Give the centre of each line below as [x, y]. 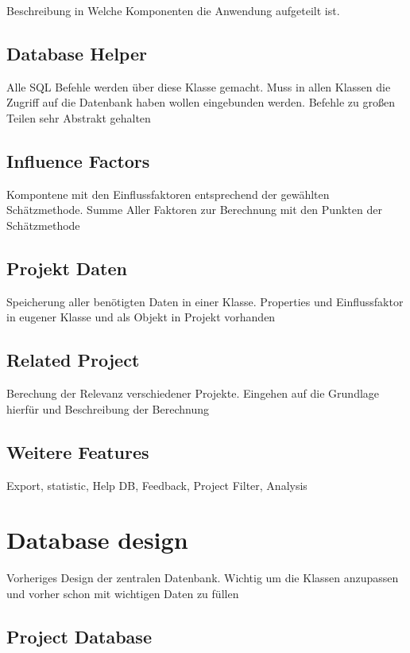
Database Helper [77, 53]
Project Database [79, 636]
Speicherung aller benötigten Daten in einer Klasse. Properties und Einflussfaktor [205, 301]
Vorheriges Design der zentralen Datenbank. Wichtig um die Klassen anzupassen [203, 578]
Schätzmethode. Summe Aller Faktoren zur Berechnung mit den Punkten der [194, 210]
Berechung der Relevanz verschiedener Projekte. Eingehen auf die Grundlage [193, 393]
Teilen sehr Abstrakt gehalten [79, 117]
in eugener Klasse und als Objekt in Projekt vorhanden [141, 317]
